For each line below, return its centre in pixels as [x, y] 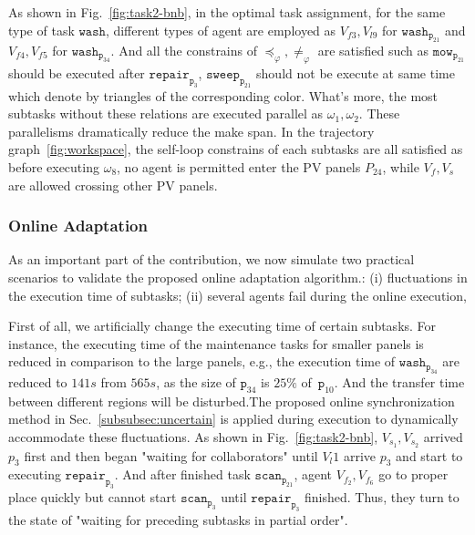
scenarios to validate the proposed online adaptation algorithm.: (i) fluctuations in [238, 277]
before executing [54, 166]
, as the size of [196, 381]
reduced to [38, 381]
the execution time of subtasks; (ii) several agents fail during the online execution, [237, 295]
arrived [443, 436]
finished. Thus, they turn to [382, 497]
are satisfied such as [373, 50]
